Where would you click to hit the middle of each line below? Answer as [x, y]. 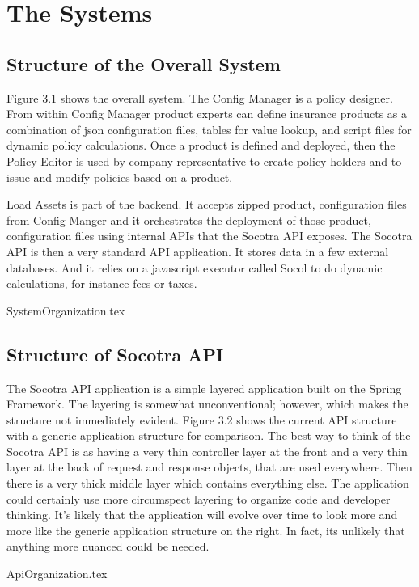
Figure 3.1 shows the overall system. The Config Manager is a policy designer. [200, 97]
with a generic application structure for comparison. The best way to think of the [209, 435]
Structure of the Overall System [144, 63]
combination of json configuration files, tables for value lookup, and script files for [209, 129]
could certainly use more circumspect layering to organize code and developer [199, 498]
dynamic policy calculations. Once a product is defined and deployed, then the [201, 145]
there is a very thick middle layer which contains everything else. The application [208, 483]
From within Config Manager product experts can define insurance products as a [207, 114]
